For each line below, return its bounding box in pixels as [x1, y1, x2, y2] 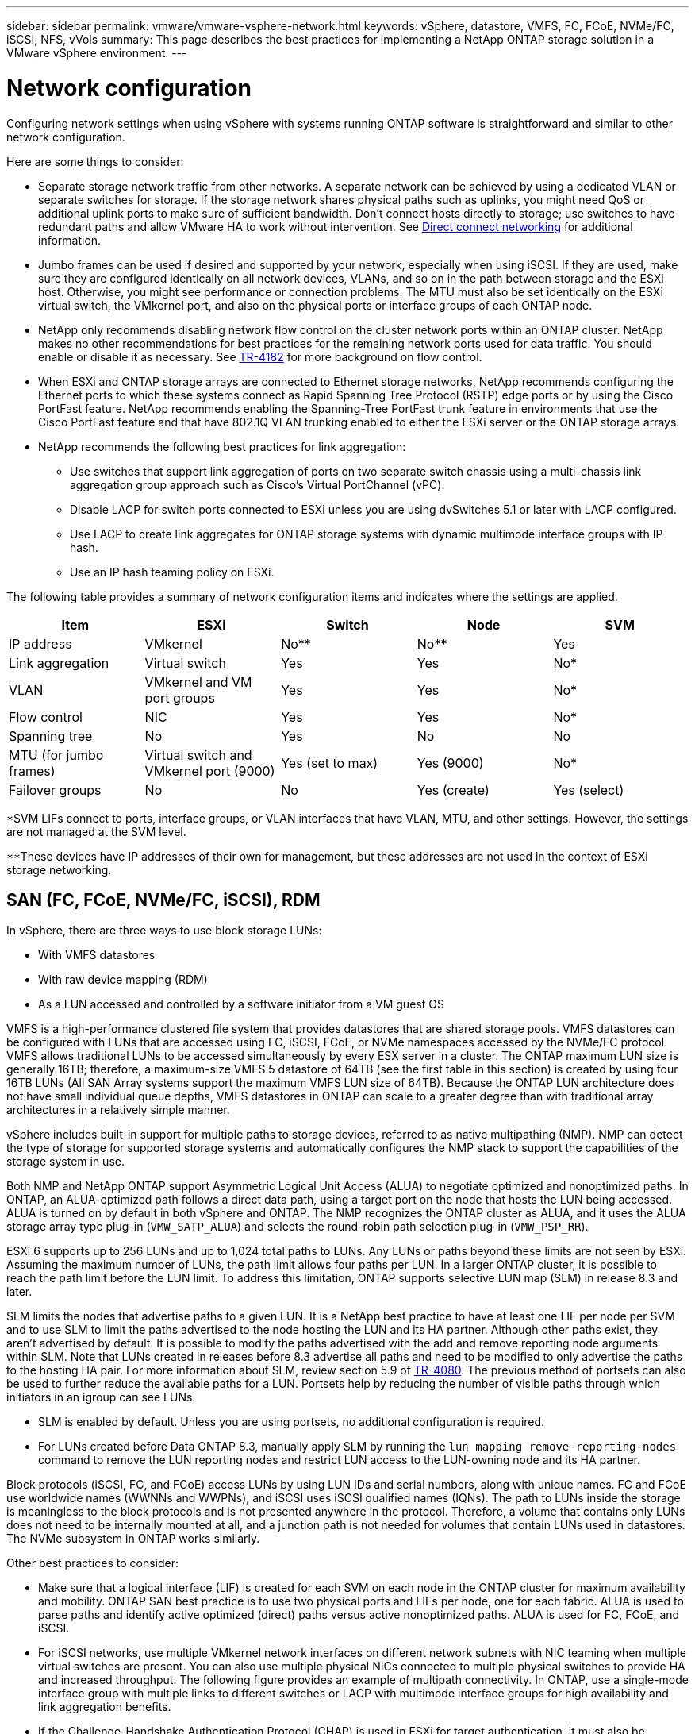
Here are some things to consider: [6, 154, 184, 168]
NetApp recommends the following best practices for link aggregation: [38, 439, 406, 453]
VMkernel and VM [144, 673, 252, 690]
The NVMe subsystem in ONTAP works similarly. [6, 1532, 260, 1546]
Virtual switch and [144, 746, 252, 763]
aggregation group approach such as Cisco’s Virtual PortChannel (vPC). [70, 477, 445, 491]
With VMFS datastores [38, 948, 156, 962]
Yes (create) [417, 781, 490, 798]
